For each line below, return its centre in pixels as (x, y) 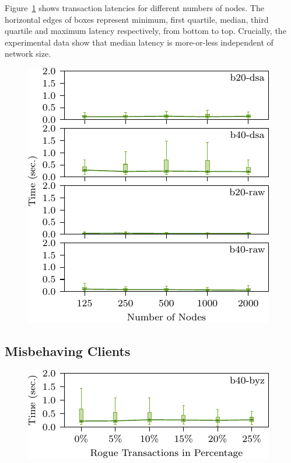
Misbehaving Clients (68, 350)
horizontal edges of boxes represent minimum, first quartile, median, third (137, 19)
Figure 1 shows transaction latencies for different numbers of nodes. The (134, 8)
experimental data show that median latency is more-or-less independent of (139, 42)
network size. (28, 53)
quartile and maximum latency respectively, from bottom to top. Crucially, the (145, 31)
